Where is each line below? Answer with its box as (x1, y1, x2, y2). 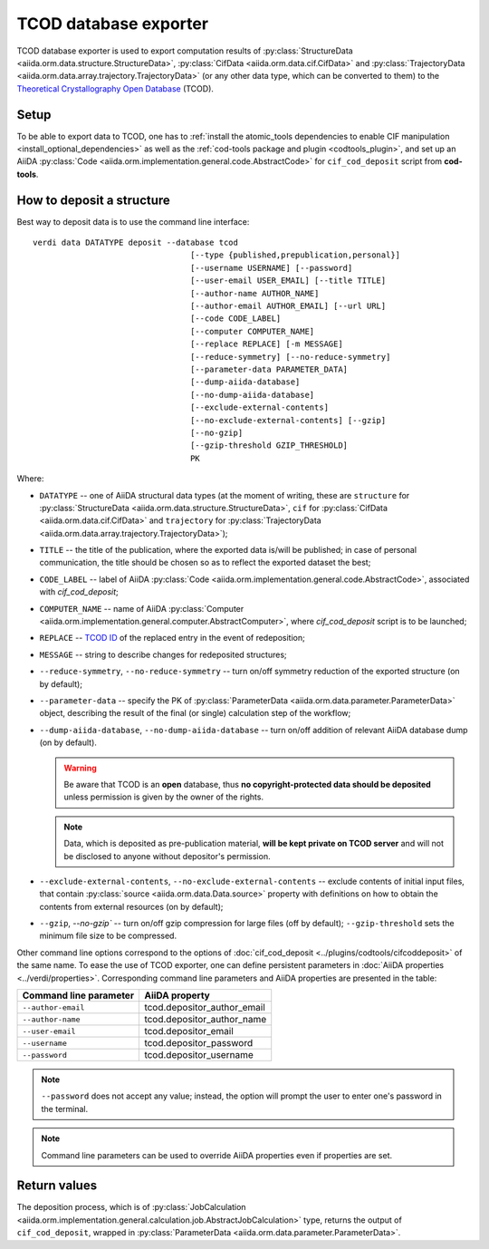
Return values (16, 1178, 98, 1194)
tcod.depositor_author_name (144, 1013, 267, 1026)
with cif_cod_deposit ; (39, 586, 120, 597)
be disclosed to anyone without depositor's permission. (63, 850, 271, 861)
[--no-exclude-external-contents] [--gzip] (190, 415, 387, 425)
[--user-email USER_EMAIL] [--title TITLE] (190, 276, 387, 286)
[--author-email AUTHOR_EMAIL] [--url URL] (190, 301, 387, 312)
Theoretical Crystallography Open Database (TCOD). (16, 82, 215, 94)
